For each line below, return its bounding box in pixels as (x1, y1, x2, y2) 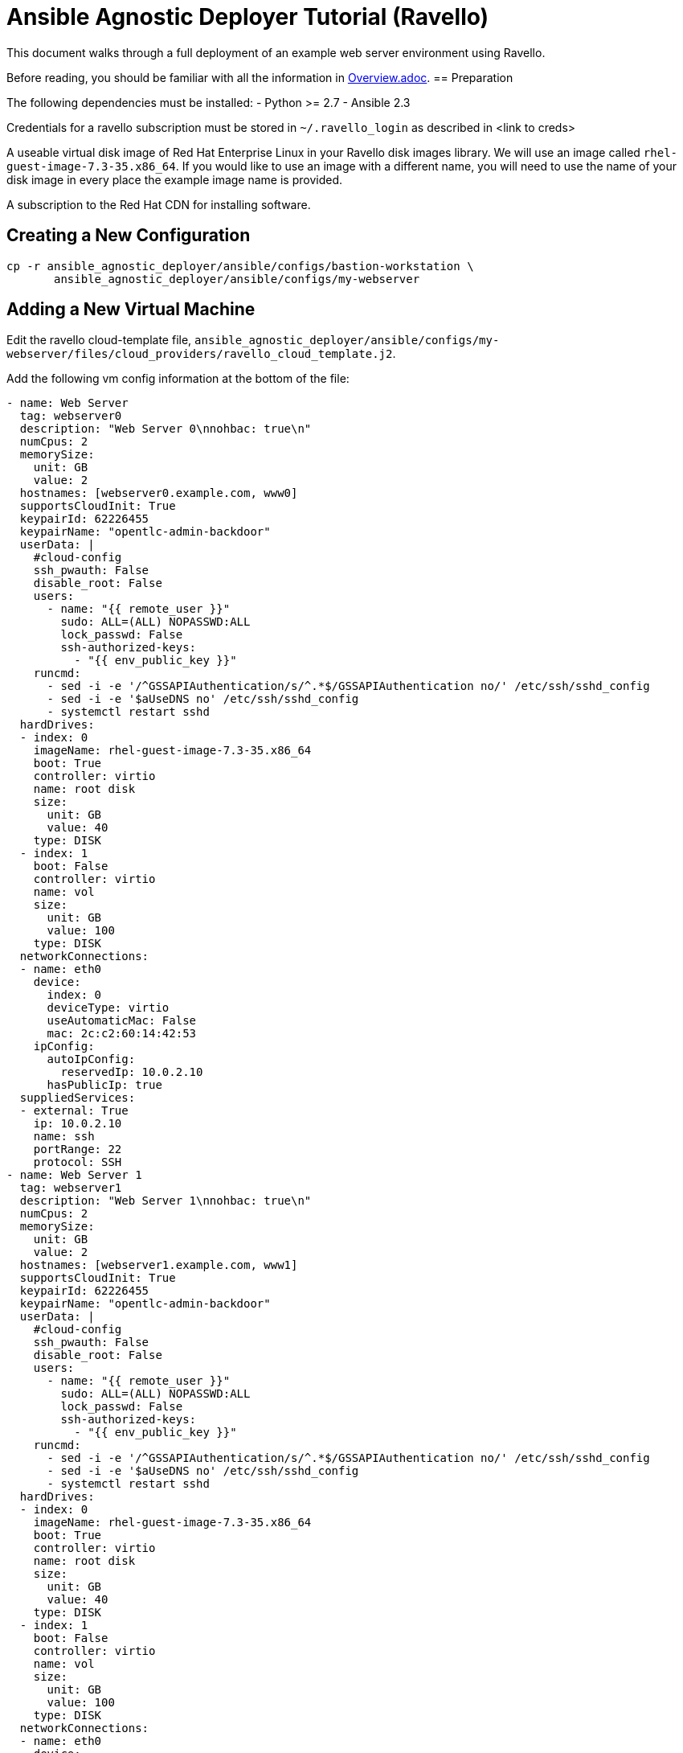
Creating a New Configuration (6, 225, 251, 246)
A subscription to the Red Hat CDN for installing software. (6, 197, 311, 211)
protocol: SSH (33, 1156, 122, 1169)
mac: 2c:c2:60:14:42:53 (47, 1027, 197, 1041)
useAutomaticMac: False (47, 1014, 197, 1028)
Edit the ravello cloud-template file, (6, 333, 192, 347)
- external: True (19, 1104, 129, 1118)
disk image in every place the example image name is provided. (6, 172, 343, 187)
